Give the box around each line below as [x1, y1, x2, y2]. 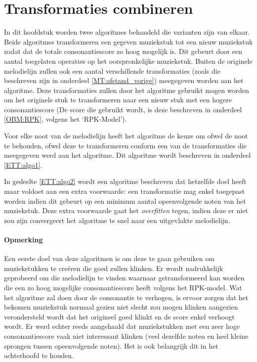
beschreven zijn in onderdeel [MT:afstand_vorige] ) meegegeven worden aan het [4, 75, 244, 86]
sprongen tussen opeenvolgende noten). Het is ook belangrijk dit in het [4, 340, 218, 351]
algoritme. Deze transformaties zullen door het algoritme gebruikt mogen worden [4, 85, 249, 95]
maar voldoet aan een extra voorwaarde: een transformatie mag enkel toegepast [4, 186, 245, 196]
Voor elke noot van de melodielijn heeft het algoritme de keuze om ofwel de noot [4, 131, 248, 141]
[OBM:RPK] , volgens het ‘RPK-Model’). [4, 114, 127, 124]
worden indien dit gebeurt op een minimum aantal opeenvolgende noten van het [4, 195, 246, 206]
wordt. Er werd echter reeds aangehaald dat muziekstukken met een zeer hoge [4, 321, 240, 331]
